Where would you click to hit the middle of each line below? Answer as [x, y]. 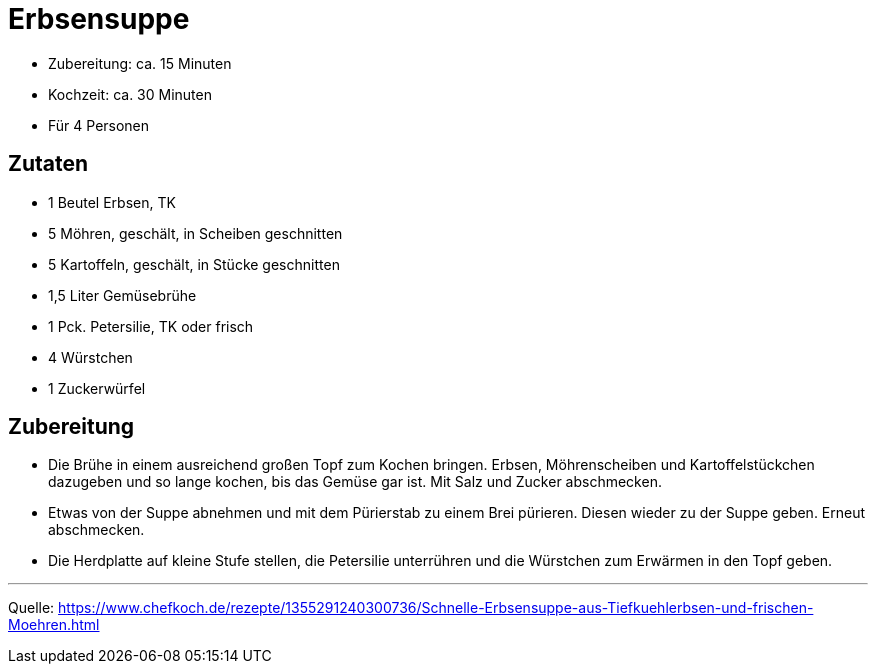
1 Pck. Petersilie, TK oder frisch [151, 326]
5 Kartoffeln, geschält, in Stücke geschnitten [194, 264]
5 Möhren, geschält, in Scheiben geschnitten [195, 233]
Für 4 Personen [99, 125]
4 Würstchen [90, 357]
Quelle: [31, 608]
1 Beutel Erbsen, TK [112, 202]
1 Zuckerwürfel [97, 388]
